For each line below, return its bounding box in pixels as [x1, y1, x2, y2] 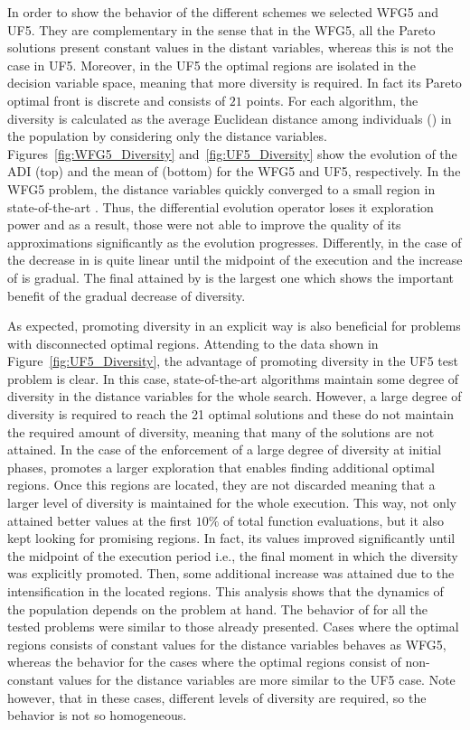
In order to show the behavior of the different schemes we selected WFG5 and [7, 3, 439, 21]
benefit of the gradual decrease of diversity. [7, 285, 246, 304]
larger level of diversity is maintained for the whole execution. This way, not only [7, 493, 456, 512]
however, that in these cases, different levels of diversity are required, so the [7, 688, 427, 707]
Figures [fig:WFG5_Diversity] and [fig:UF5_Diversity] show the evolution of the [7, 144, 457, 163]
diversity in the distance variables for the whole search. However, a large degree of [7, 387, 462, 406]
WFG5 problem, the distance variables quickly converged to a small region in [7, 179, 436, 198]
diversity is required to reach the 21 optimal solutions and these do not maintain [7, 405, 455, 424]
